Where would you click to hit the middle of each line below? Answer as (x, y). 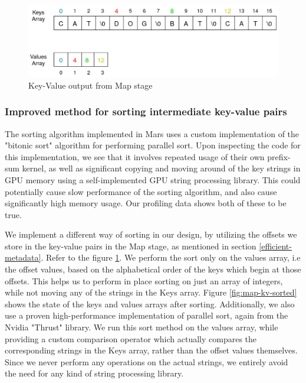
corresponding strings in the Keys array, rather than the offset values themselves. (151, 350)
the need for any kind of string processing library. (94, 373)
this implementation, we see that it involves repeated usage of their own (135, 156)
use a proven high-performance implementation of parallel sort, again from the (147, 315)
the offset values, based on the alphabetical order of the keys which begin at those (153, 269)
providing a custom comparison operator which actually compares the (131, 338)
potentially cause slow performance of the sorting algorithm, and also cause (141, 191)
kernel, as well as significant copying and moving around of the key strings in (161, 168)
